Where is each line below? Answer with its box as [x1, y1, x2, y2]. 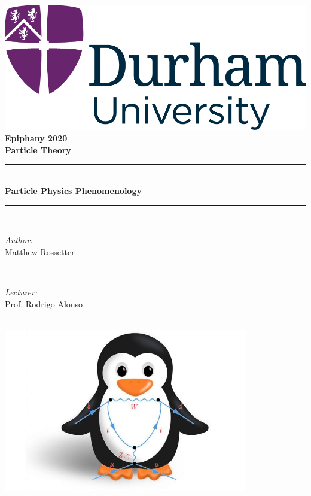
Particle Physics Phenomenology [5, 185, 142, 197]
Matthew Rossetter [5, 245, 75, 258]
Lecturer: [5, 285, 38, 298]
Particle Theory [5, 143, 71, 156]
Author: [5, 234, 33, 246]
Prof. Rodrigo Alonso [5, 297, 83, 310]
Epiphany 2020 [5, 132, 68, 144]
